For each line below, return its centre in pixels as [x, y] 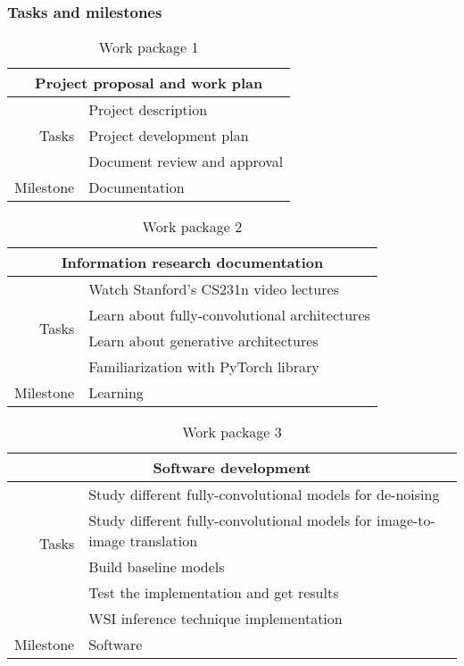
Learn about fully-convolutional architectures [229, 315]
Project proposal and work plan [149, 83]
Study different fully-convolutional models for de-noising [264, 495]
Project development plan [169, 136]
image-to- [406, 520]
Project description [148, 110]
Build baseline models [157, 567]
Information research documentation [192, 262]
